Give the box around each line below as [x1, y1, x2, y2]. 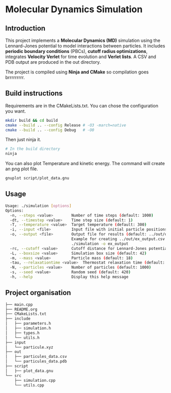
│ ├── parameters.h [5, 321, 51, 326]
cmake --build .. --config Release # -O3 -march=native [5, 122, 126, 128]
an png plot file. [5, 166, 38, 172]
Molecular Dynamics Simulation [5, 4, 143, 15]
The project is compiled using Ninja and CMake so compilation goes [5, 69, 149, 75]
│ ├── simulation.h [5, 326, 51, 331]
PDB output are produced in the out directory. [5, 59, 101, 65]
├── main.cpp [5, 302, 33, 307]
